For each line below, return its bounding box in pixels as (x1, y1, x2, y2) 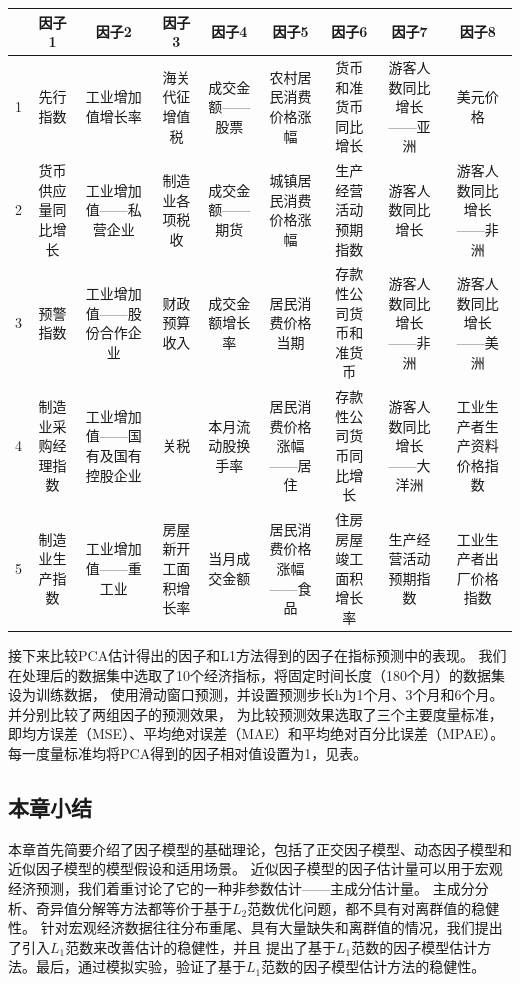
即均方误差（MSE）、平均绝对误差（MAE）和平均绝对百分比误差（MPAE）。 (8, 723, 505, 744)
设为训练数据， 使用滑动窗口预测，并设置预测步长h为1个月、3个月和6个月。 (8, 684, 504, 705)
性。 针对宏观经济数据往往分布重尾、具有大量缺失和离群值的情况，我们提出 (8, 917, 503, 938)
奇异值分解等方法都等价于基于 (35, 897, 232, 918)
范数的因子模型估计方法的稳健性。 (261, 956, 486, 977)
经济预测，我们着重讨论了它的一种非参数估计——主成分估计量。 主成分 (8, 878, 475, 899)
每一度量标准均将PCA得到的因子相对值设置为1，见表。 (8, 743, 368, 764)
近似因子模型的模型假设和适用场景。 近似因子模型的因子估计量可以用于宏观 (8, 858, 503, 879)
